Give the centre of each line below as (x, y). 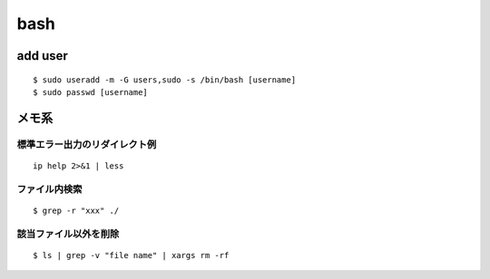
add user (42, 56)
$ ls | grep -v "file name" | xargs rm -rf (131, 255)
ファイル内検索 (49, 188)
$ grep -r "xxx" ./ (76, 210)
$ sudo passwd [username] (91, 92)
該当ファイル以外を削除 (68, 234)
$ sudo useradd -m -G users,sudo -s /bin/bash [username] (165, 80)
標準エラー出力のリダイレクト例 (87, 144)
